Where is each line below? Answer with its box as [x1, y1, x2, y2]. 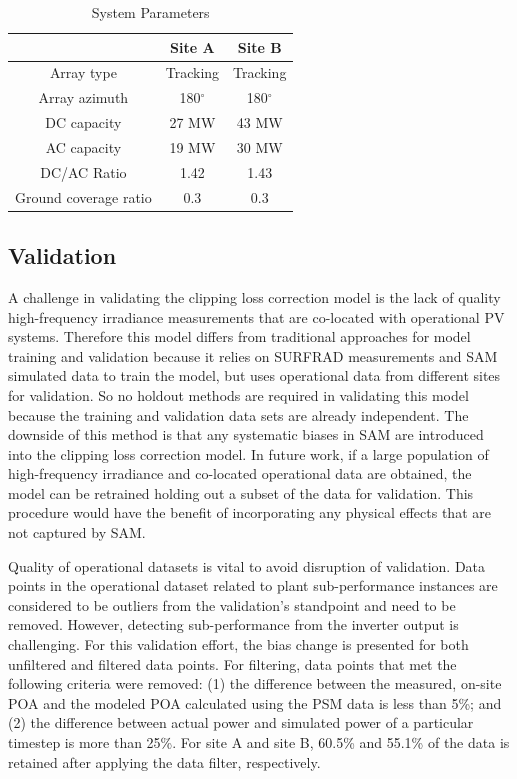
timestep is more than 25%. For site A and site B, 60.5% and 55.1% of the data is [8, 732, 510, 753]
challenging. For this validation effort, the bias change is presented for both [8, 634, 469, 655]
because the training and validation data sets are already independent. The [8, 404, 469, 425]
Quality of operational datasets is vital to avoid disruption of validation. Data [8, 555, 486, 576]
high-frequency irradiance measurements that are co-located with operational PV [8, 306, 505, 327]
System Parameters [91, 2, 210, 22]
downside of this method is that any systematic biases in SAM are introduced [8, 424, 484, 445]
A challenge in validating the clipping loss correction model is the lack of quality [8, 286, 501, 307]
